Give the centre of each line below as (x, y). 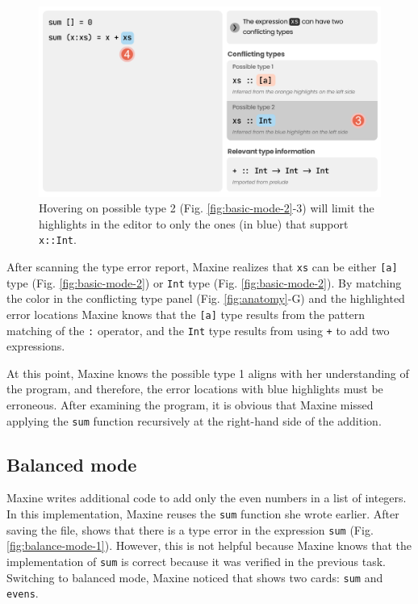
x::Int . (58, 239)
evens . (23, 593)
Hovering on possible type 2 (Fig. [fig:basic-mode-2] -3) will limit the (207, 208)
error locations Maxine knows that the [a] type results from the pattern (186, 314)
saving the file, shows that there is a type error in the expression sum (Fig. (190, 529)
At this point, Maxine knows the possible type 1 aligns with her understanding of (208, 373)
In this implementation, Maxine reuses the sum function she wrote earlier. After (203, 514)
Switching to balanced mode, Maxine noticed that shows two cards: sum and (195, 577)
